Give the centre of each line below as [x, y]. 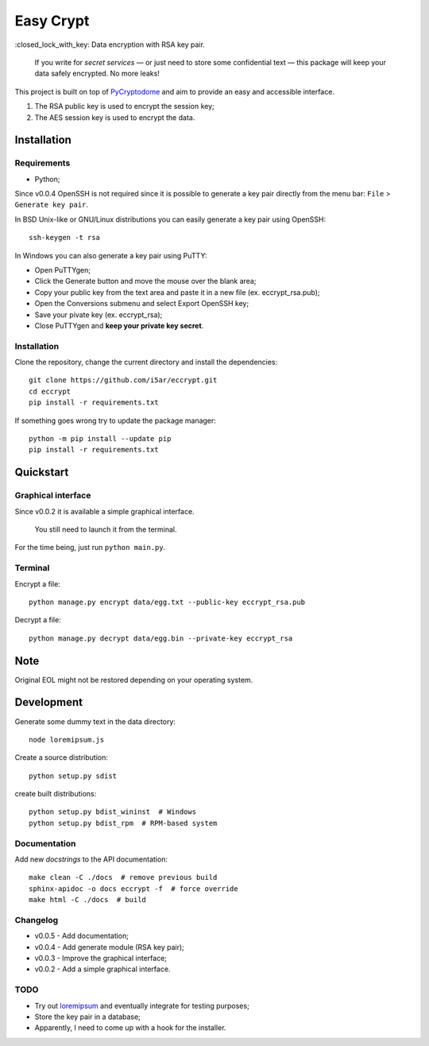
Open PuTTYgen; [63, 270]
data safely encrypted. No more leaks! [97, 74]
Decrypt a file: [38, 620]
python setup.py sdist [73, 776]
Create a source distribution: [62, 757]
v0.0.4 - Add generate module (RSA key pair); [109, 947]
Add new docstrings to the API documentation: [91, 859]
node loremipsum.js [67, 740]
